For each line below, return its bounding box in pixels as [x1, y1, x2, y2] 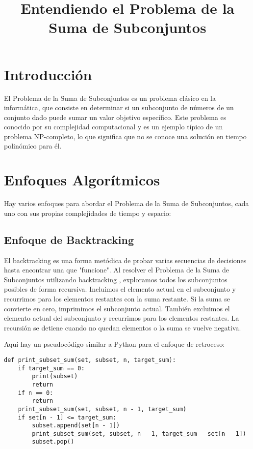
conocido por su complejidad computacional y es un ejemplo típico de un [4, 121, 223, 132]
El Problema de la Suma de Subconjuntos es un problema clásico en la [4, 92, 216, 103]
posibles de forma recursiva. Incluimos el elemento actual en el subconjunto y [4, 284, 236, 294]
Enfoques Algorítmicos [4, 170, 160, 190]
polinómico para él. [4, 141, 62, 151]
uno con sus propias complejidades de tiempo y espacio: [4, 208, 171, 218]
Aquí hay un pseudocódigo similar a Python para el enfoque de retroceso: [4, 339, 225, 349]
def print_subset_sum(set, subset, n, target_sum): [4, 356, 176, 363]
